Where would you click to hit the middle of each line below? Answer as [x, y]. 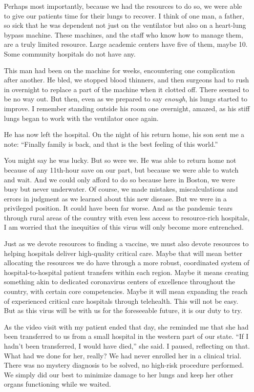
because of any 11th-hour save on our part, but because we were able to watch [121, 169]
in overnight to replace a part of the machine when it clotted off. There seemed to [127, 89]
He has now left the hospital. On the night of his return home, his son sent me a [124, 134]
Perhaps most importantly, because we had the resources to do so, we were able [123, 6]
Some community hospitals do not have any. [70, 53]
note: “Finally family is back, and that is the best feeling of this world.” [111, 144]
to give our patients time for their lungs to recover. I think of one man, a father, [124, 15]
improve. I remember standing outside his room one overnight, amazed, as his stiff [127, 108]
